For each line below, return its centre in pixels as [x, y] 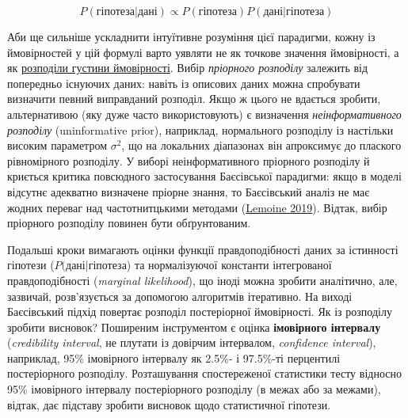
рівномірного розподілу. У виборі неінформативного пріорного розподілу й [189, 160]
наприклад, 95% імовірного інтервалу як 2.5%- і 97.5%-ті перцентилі [174, 357]
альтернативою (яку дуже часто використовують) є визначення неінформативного [204, 114]
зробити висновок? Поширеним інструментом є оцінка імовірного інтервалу [194, 327]
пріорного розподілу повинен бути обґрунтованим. [129, 223]
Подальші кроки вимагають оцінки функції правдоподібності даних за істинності [203, 249]
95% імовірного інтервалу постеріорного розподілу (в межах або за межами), [194, 389]
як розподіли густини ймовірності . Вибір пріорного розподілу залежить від [188, 68]
